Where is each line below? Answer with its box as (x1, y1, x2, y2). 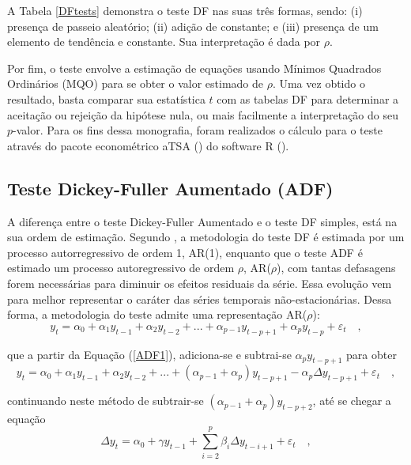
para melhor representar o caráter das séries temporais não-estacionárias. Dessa (7, 290, 392, 307)
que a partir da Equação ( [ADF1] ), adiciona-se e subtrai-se (7, 346, 292, 362)
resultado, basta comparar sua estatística (7, 90, 205, 107)
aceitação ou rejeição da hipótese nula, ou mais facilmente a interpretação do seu (7, 106, 398, 123)
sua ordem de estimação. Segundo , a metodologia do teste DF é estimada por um (7, 229, 405, 245)
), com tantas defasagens (277, 259, 396, 276)
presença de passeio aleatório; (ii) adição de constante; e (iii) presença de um (7, 17, 379, 34)
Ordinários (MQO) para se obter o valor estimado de (7, 75, 263, 92)
